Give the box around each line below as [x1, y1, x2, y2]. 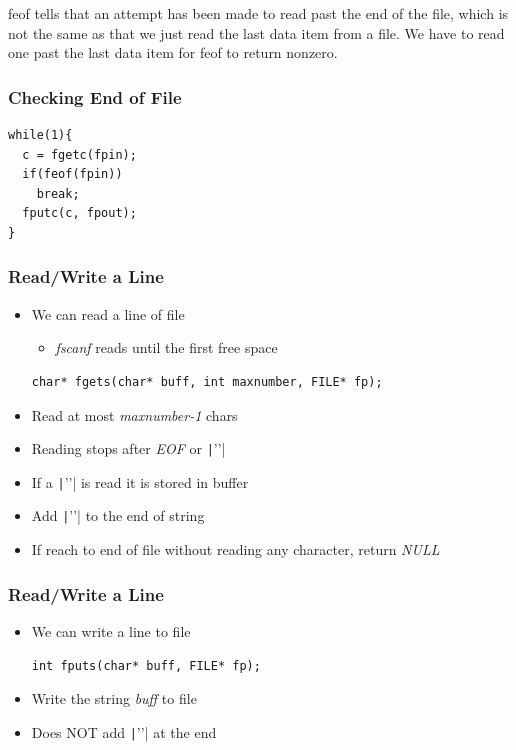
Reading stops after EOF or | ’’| [31, 438, 226, 459]
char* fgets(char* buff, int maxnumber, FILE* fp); [31, 374, 383, 389]
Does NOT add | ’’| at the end [31, 721, 217, 742]
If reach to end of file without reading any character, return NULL [31, 539, 440, 560]
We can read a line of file [31, 303, 185, 324]
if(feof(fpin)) [22, 167, 123, 182]
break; [36, 186, 80, 201]
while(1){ [8, 128, 73, 142]
